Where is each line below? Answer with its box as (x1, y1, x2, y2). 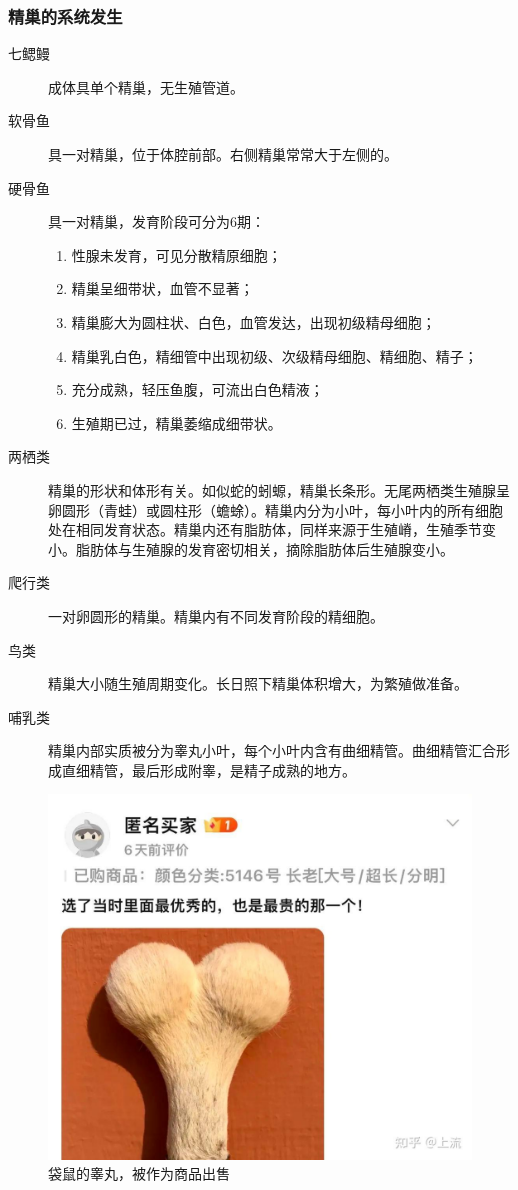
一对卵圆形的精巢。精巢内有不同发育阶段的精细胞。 (48, 605, 384, 626)
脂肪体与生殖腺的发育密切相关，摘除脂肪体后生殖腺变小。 (75, 538, 454, 559)
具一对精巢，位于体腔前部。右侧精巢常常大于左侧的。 (48, 144, 398, 164)
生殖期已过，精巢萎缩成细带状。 (71, 412, 282, 433)
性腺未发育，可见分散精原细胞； (71, 244, 282, 265)
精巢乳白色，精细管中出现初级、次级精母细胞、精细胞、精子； (71, 345, 478, 366)
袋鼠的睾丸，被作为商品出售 (48, 1163, 230, 1184)
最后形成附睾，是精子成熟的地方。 (131, 759, 356, 780)
